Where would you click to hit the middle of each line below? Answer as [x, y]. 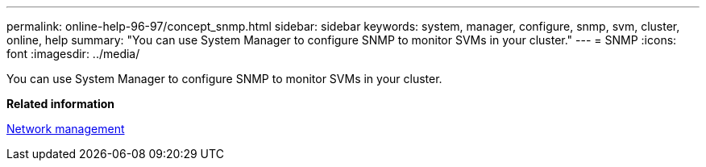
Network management [66, 129]
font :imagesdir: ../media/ [73, 54]
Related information [61, 104]
